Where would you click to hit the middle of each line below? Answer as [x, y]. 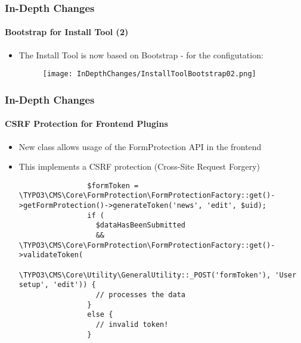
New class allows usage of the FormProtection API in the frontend [140, 146]
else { [100, 315]
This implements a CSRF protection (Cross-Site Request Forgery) [139, 166]
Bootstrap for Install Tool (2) [67, 32]
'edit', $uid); [237, 206]
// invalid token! [132, 324]
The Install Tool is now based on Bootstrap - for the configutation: [141, 54]
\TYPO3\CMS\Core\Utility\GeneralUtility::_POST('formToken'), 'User [158, 275]
